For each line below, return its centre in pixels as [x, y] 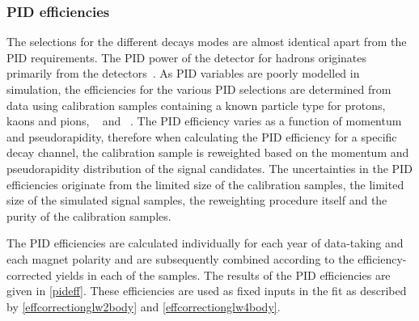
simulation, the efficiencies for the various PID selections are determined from [199, 89]
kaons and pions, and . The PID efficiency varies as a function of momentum [204, 121]
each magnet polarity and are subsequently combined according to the [180, 258]
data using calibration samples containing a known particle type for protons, [196, 105]
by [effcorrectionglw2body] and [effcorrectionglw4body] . [144, 306]
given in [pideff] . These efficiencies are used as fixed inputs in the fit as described [207, 291]
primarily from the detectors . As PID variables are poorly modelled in [183, 73]
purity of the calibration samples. [89, 215]
